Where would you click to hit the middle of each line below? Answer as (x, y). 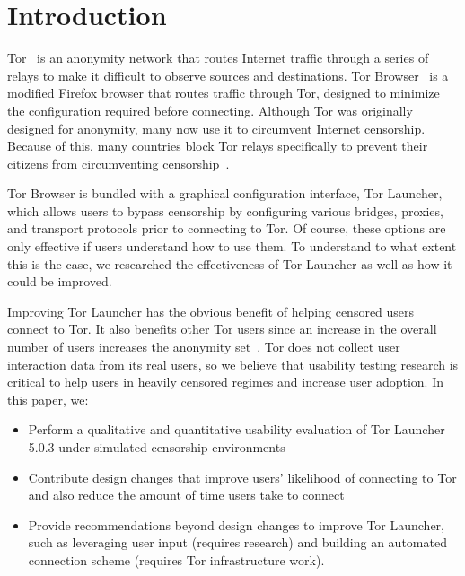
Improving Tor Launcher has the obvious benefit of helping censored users (211, 311)
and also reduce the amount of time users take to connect (186, 495)
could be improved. (60, 281)
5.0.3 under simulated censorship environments (157, 447)
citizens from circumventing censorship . (118, 163)
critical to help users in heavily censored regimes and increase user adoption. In (226, 382)
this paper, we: (48, 399)
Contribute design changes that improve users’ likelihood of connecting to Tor (242, 477)
